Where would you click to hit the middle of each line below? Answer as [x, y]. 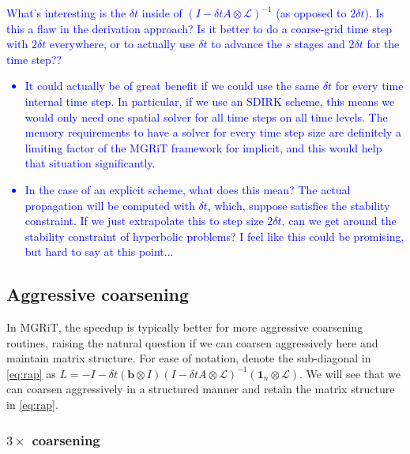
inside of [162, 13]
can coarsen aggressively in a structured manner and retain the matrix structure [201, 389]
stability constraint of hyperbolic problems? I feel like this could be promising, [214, 236]
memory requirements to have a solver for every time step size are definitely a [213, 132]
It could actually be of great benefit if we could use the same [172, 86]
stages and [320, 44]
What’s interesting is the [66, 13]
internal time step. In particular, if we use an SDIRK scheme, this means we [210, 101]
